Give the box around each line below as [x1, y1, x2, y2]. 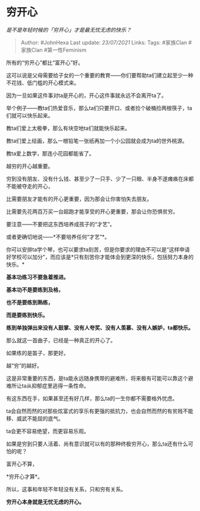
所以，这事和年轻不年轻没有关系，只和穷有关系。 [6, 485, 126, 493]
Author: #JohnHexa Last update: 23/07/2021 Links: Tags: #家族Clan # [20, 39, 192, 46]
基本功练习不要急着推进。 [6, 273, 69, 281]
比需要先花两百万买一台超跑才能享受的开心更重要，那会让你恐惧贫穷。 [6, 208, 179, 215]
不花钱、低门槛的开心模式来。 [6, 79, 79, 86]
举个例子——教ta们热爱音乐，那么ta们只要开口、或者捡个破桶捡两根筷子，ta [6, 104, 192, 111]
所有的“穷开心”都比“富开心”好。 [6, 59, 83, 66]
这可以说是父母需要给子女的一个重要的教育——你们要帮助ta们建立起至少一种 [6, 71, 193, 79]
